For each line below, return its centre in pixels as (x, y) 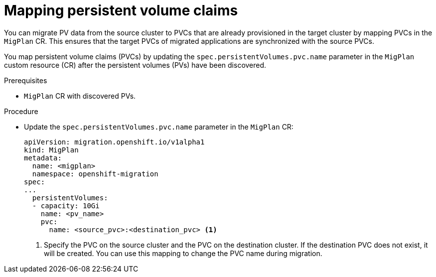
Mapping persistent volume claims (121, 10)
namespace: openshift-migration (95, 174)
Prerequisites (26, 80)
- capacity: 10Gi (66, 206)
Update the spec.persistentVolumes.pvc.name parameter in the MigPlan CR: (159, 127)
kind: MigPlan (51, 150)
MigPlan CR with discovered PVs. (80, 96)
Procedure (21, 111)
